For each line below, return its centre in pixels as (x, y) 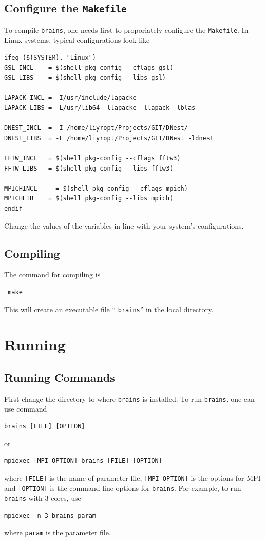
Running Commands (60, 377)
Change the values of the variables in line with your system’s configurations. (124, 225)
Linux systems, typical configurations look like (77, 40)
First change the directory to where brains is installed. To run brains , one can (129, 398)
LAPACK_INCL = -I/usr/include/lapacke (70, 98)
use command (26, 409)
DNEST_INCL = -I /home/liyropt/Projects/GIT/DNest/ (96, 128)
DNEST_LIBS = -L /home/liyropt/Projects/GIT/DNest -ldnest (109, 138)
